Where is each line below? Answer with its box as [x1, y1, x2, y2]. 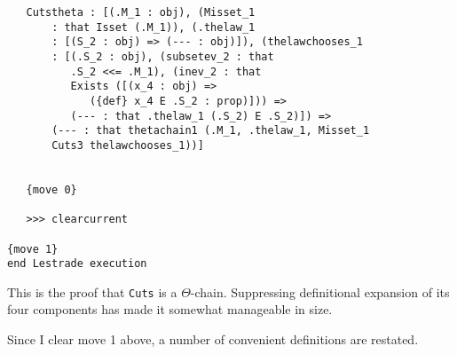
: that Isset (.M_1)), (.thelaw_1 [51, 20, 256, 34]
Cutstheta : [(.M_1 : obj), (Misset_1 [26, 6, 256, 19]
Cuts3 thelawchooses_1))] [51, 138, 204, 152]
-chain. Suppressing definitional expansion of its [190, 282, 450, 301]
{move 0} [26, 183, 77, 196]
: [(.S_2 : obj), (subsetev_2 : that [51, 50, 274, 63]
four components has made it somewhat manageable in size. [7, 300, 333, 319]
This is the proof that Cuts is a [7, 282, 177, 301]
